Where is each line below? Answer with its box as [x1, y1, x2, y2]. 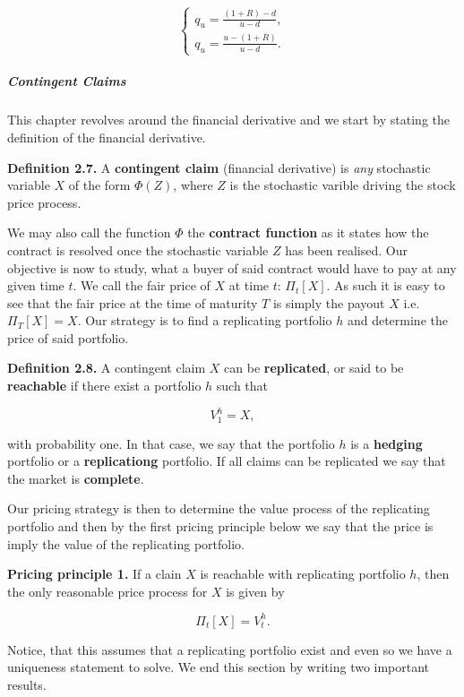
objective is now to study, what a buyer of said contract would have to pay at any [7, 258, 457, 277]
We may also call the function [7, 223, 171, 242]
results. [7, 675, 47, 694]
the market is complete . [7, 469, 144, 487]
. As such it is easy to [326, 276, 445, 295]
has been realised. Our [285, 240, 408, 259]
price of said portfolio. [7, 328, 129, 347]
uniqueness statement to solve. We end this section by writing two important [7, 658, 430, 676]
